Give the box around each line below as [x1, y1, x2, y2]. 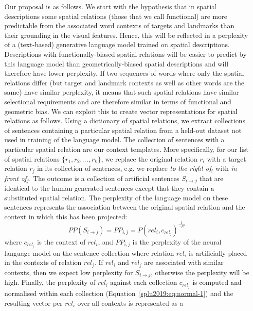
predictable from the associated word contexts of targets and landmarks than [4, 20, 235, 31]
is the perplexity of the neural [132, 236, 222, 246]
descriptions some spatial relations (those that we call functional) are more [4, 11, 227, 21]
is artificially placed [189, 247, 247, 258]
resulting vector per [4, 298, 63, 308]
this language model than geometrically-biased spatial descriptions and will [4, 58, 229, 68]
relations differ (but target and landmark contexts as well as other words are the [4, 77, 244, 87]
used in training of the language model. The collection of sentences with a [4, 134, 225, 145]
